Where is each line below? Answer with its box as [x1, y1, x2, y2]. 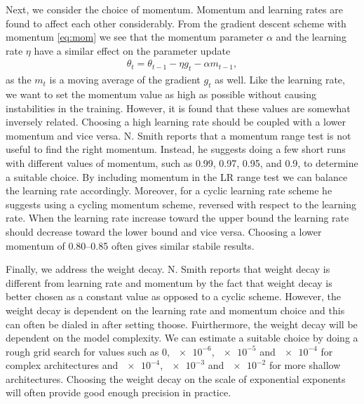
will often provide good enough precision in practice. [6, 385, 231, 400]
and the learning [276, 29, 346, 44]
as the [6, 72, 32, 87]
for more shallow [269, 358, 341, 372]
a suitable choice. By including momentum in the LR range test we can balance [6, 169, 348, 184]
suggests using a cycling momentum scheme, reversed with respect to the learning [6, 196, 356, 211]
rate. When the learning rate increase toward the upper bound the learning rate [6, 210, 349, 225]
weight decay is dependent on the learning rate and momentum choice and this [6, 302, 345, 317]
